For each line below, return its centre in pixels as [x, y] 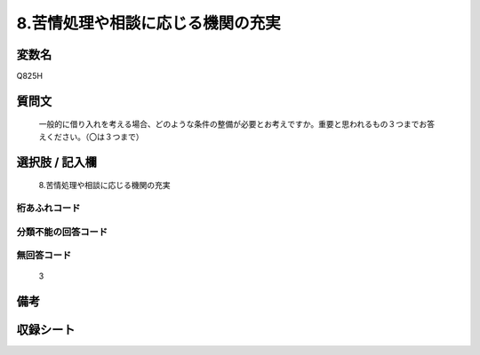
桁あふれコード [48, 209]
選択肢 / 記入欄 [57, 162]
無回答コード [44, 256]
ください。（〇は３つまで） [95, 137]
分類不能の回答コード [62, 232]
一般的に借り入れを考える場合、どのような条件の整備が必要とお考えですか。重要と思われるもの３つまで [229, 124]
